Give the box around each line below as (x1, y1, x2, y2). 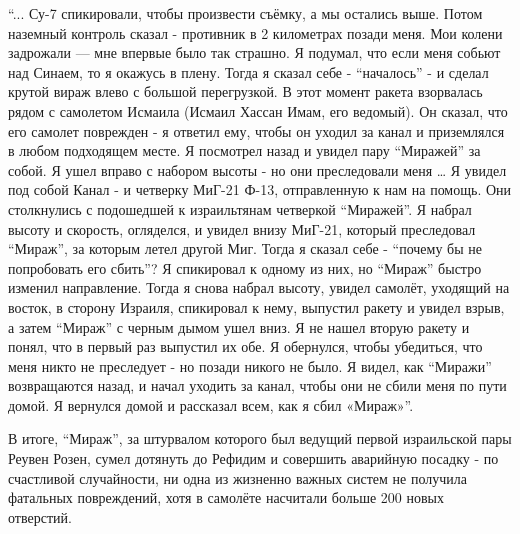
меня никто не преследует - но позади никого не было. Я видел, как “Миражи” (8, 355, 492, 376)
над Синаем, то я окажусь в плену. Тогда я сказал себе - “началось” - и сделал (8, 61, 489, 82)
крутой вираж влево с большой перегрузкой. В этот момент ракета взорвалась (8, 81, 483, 102)
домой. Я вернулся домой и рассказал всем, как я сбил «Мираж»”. (8, 394, 414, 415)
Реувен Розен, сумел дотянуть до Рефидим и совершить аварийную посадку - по (8, 448, 499, 469)
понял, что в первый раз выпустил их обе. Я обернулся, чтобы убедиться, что (8, 336, 483, 357)
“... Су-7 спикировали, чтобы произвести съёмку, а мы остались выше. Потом (8, 3, 483, 23)
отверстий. (8, 506, 72, 527)
